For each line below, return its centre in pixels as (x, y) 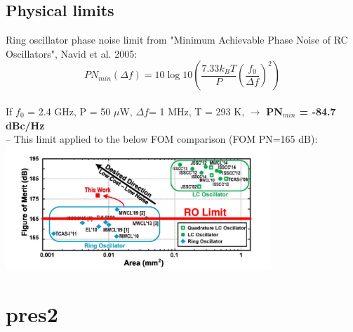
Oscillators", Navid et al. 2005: (72, 53)
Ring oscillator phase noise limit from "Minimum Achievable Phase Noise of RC (177, 40)
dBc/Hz (25, 125)
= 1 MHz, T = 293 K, (197, 111)
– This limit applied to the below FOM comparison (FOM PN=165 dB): (162, 139)
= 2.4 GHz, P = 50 (69, 111)
